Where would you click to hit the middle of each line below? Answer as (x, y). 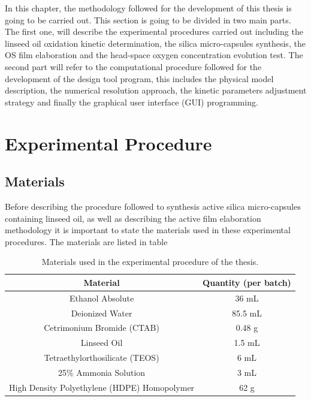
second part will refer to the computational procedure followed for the (133, 66)
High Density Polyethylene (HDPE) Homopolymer (102, 387)
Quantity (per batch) (247, 282)
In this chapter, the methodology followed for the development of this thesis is (148, 8)
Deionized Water (102, 313)
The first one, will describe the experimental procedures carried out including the (154, 31)
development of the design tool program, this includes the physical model (139, 78)
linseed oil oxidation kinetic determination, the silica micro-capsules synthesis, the (155, 43)
